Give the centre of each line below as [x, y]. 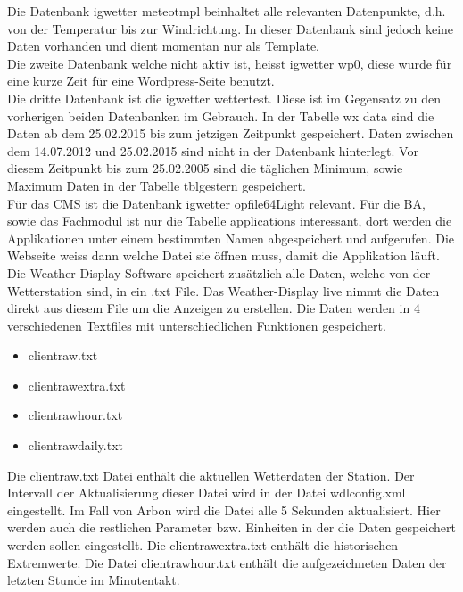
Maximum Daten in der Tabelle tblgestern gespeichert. [157, 185]
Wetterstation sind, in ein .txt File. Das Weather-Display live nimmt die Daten [223, 290]
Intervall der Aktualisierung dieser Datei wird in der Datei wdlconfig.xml [207, 493]
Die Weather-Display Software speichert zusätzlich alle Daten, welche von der [219, 272]
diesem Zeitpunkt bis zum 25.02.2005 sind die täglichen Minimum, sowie [205, 168]
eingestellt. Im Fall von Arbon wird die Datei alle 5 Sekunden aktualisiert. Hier [224, 510]
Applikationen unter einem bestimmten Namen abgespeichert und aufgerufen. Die [231, 238]
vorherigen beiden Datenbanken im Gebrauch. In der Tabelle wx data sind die [221, 115]
